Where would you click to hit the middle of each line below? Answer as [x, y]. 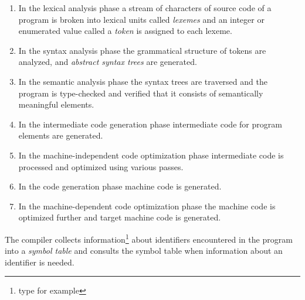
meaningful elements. [56, 104]
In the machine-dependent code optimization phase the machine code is [147, 206]
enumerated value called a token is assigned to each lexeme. [125, 31]
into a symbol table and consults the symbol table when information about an [144, 251]
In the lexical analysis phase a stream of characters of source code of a [145, 8]
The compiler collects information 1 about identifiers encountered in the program [149, 238]
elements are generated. [61, 135]
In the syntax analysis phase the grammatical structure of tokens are [142, 50]
